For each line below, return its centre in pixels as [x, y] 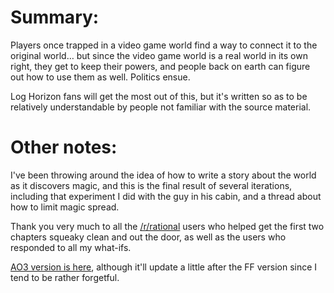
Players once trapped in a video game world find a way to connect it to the [164, 45]
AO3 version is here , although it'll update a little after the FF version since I [164, 267]
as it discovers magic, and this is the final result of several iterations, [151, 185]
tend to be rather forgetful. [65, 277]
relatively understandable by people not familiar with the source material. [161, 107]
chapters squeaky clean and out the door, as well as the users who [148, 237]
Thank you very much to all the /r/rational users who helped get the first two [167, 226]
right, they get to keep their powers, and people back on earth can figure [160, 66]
